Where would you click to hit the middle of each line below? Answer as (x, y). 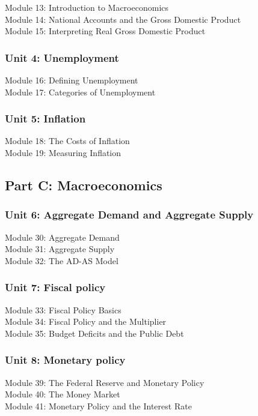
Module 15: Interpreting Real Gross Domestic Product (105, 31)
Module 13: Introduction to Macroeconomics (87, 7)
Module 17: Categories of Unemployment (80, 92)
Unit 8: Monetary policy (65, 360)
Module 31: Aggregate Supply (60, 249)
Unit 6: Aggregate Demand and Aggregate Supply (129, 215)
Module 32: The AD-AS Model (62, 260)
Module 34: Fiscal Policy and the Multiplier (86, 321)
